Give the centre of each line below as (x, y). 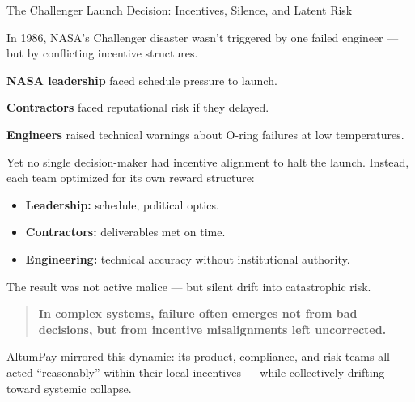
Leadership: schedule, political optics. (122, 204)
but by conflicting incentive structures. (102, 53)
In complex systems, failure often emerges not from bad (198, 313)
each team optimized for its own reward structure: (131, 178)
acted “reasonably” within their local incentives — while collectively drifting (196, 372)
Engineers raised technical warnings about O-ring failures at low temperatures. (205, 134)
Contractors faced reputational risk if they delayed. (138, 107)
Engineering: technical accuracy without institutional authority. (188, 258)
